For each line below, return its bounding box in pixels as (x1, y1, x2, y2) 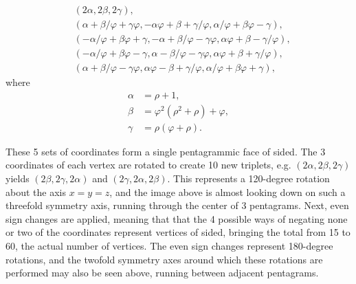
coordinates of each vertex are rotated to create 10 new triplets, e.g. (5, 157, 291, 172)
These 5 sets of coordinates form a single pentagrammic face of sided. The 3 (5, 144, 326, 158)
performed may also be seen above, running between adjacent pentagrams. (5, 265, 319, 280)
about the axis (5, 184, 66, 199)
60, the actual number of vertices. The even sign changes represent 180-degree (5, 239, 333, 252)
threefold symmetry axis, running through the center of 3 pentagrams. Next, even (5, 198, 349, 212)
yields (5, 171, 30, 186)
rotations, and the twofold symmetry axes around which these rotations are (5, 252, 323, 266)
